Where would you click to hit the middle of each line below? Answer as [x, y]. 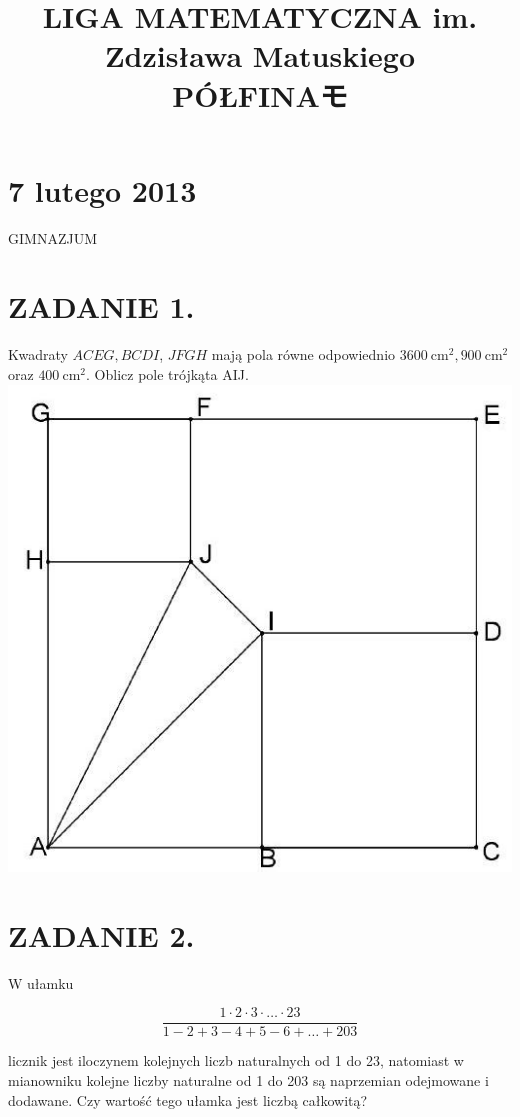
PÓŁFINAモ [260, 94]
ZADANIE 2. [101, 934]
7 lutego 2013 [102, 189]
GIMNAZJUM [52, 237]
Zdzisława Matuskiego [260, 55]
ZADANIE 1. [101, 306]
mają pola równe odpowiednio [303, 354]
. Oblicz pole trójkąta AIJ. [167, 374]
